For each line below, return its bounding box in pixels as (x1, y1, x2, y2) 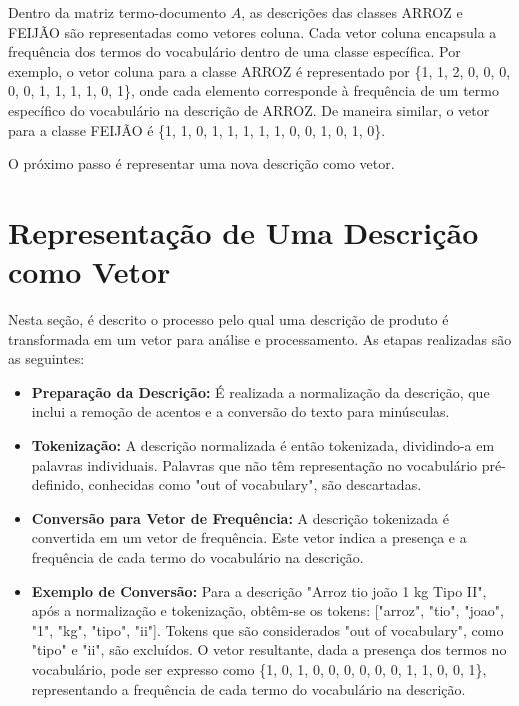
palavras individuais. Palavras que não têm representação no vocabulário (31, 454, 478, 475)
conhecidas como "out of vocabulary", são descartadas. (88, 474, 422, 495)
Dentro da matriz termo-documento (8, 2, 227, 22)
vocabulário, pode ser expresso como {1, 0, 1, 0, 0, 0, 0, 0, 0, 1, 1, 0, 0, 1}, (31, 658, 487, 679)
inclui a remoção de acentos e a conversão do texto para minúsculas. (31, 401, 450, 422)
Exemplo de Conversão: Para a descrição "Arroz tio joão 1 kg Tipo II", (31, 580, 487, 601)
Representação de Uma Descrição (8, 211, 479, 252)
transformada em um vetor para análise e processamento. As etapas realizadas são (8, 328, 512, 349)
